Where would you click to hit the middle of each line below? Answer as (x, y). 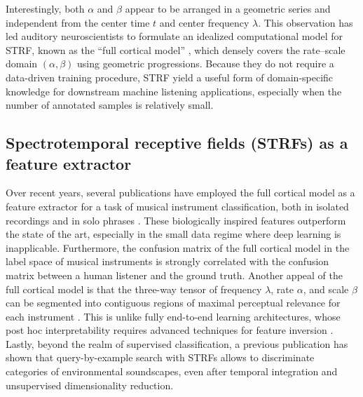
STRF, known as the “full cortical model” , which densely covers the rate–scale (176, 49)
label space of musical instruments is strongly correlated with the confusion (167, 261)
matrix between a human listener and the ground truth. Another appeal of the (174, 275)
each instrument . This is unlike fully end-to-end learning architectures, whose (173, 316)
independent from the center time (78, 22)
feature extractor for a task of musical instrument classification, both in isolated (177, 206)
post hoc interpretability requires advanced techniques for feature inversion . (170, 330)
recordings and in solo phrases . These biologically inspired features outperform (176, 220)
